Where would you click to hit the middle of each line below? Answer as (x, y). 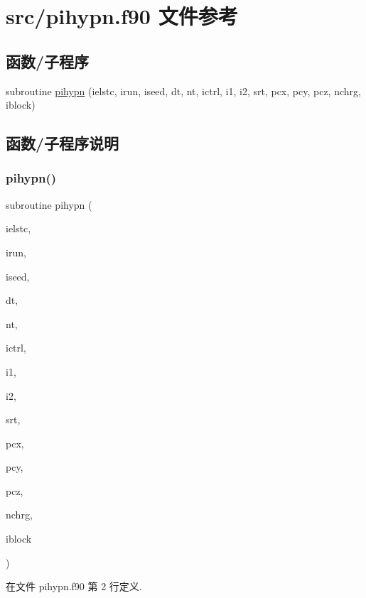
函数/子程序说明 (63, 143)
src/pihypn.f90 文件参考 (122, 16)
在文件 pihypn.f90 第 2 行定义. (74, 586)
